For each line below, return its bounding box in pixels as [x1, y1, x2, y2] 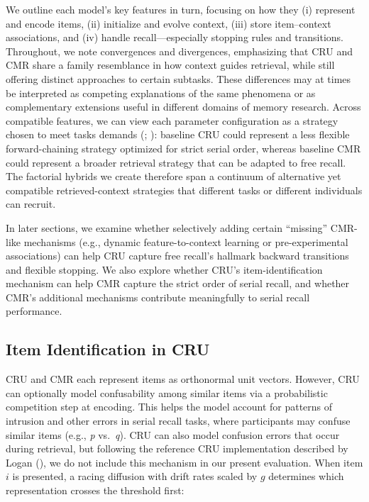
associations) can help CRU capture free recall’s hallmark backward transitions [6, 248, 349, 263]
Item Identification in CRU [6, 338, 210, 360]
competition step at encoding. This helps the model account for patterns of [6, 399, 333, 414]
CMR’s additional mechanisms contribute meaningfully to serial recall [6, 289, 310, 304]
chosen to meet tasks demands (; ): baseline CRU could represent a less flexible [6, 127, 350, 142]
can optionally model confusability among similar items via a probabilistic [6, 385, 328, 400]
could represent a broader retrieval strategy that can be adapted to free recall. [6, 155, 346, 169]
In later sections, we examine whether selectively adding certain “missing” [6, 220, 328, 235]
